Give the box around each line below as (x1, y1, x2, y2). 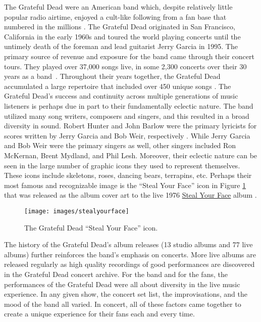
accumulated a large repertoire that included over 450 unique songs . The (4, 80, 231, 91)
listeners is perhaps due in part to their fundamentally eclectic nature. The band (4, 100, 253, 111)
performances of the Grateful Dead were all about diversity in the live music (4, 279, 240, 289)
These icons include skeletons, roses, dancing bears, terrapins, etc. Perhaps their (4, 170, 252, 180)
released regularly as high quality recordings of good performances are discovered (4, 259, 255, 269)
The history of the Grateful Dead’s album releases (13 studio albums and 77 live (4, 239, 253, 250)
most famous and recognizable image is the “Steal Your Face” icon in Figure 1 (4, 179, 246, 190)
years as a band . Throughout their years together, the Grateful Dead (4, 71, 221, 81)
